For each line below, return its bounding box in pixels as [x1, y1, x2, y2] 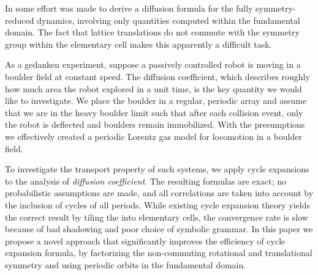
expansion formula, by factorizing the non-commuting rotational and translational [5, 246, 312, 259]
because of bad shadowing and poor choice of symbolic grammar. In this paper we [5, 222, 313, 235]
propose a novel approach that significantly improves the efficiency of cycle [5, 234, 286, 247]
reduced [5, 13, 34, 26]
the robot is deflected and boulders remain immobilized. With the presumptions [5, 118, 305, 131]
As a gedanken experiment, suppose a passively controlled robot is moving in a [5, 58, 301, 71]
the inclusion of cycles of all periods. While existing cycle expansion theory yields [5, 198, 310, 211]
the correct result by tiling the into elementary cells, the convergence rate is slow [5, 210, 308, 223]
